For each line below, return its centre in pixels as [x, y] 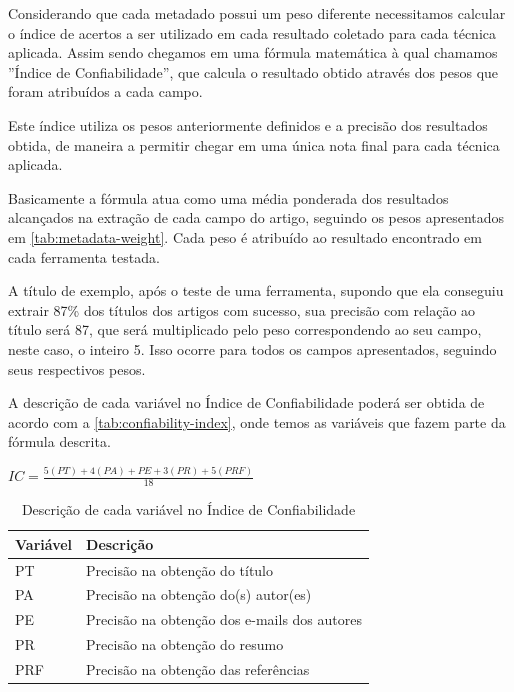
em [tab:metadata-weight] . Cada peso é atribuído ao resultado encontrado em [245, 236]
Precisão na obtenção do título [180, 569]
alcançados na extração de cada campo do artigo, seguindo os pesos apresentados [256, 217]
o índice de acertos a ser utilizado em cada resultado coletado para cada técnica [252, 32]
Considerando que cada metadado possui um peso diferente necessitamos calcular [257, 13]
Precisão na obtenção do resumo [185, 644]
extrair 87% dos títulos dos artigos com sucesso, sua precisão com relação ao [242, 309]
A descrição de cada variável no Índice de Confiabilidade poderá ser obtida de [246, 402]
